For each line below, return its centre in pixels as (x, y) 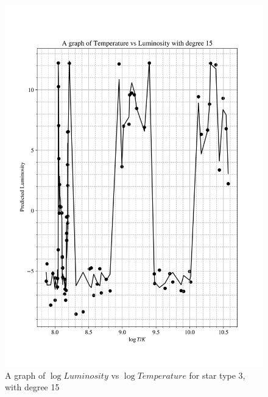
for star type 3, (217, 375)
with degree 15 (32, 387)
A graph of (25, 375)
